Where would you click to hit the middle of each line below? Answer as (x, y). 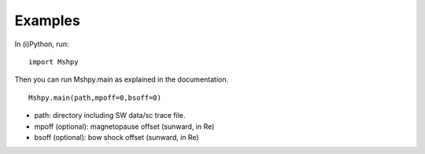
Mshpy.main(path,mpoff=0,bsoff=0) (95, 97)
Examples (47, 20)
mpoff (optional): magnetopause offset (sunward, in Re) (124, 126)
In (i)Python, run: (42, 44)
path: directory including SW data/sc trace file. (110, 115)
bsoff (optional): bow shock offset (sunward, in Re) (117, 137)
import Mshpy (54, 62)
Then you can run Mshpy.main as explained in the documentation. (121, 79)
